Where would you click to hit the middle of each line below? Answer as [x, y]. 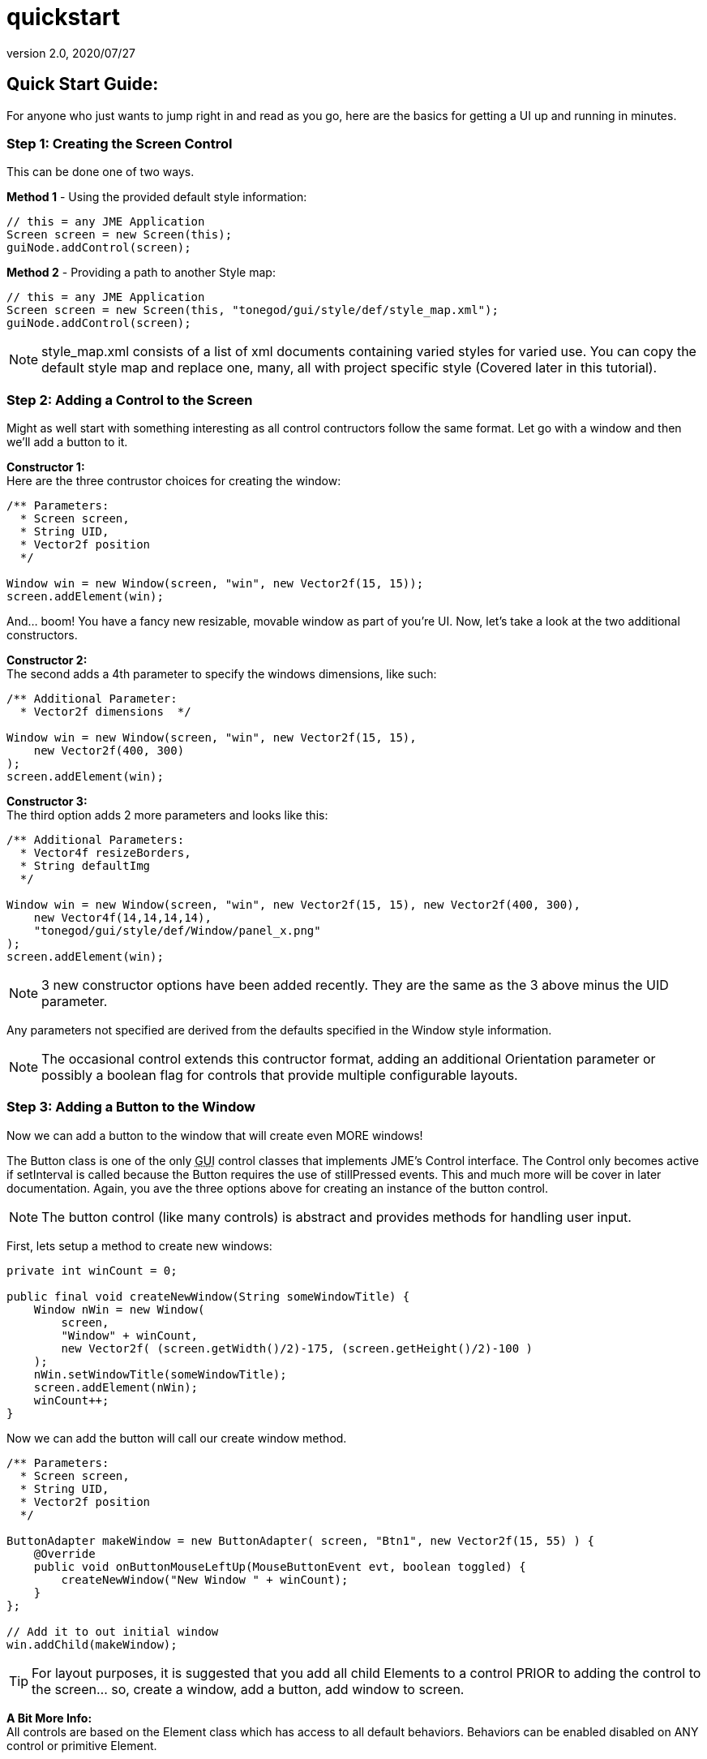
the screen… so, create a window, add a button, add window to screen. [248, 1689]
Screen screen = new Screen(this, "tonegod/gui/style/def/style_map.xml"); [253, 310]
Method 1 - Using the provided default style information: [157, 197]
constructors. [42, 635]
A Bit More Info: [49, 1718]
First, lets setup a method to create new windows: [139, 1245]
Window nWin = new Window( [119, 1309]
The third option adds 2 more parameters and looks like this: [167, 815]
